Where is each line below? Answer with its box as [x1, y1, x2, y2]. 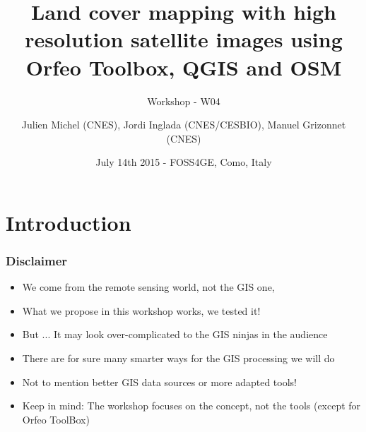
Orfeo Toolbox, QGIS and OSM [25, 52, 342, 81]
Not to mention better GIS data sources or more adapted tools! [22, 374, 297, 389]
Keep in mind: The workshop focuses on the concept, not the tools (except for [22, 398, 361, 413]
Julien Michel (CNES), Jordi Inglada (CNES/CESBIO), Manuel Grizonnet [21, 117, 346, 132]
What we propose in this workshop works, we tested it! [22, 303, 261, 318]
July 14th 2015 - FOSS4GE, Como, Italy [95, 155, 272, 169]
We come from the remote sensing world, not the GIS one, [22, 280, 275, 294]
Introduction [6, 208, 131, 236]
